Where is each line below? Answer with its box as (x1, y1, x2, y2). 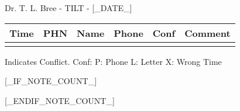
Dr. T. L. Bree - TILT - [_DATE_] (5, 2, 132, 13)
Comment (184, 26, 231, 40)
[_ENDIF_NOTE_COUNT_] (5, 94, 115, 106)
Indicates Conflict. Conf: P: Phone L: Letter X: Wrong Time (5, 55, 222, 67)
